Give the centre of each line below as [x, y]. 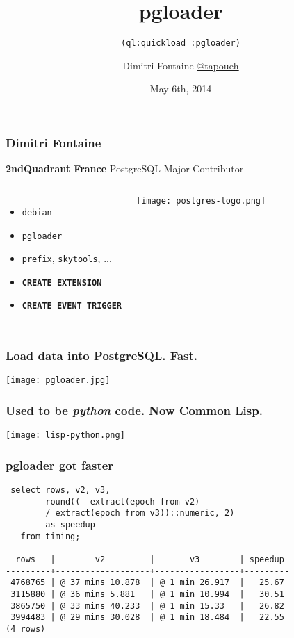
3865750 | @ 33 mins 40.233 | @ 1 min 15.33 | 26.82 [147, 606]
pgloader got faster [60, 465]
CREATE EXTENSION [62, 283]
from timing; [50, 536]
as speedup [70, 525]
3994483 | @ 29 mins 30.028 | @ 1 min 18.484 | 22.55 [147, 617]
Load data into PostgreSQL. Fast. [102, 355]
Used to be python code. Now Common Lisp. [134, 410]
